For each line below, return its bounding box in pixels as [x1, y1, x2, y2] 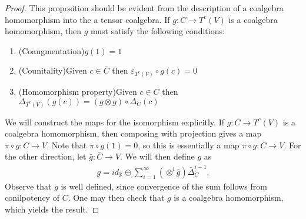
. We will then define [120, 150, 195, 162]
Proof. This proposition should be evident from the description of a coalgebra [5, 2, 284, 14]
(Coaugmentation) [18, 44, 85, 57]
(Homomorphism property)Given [18, 85, 137, 98]
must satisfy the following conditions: [91, 25, 225, 37]
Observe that [5, 180, 52, 192]
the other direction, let [5, 150, 87, 162]
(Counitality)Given [18, 64, 87, 77]
